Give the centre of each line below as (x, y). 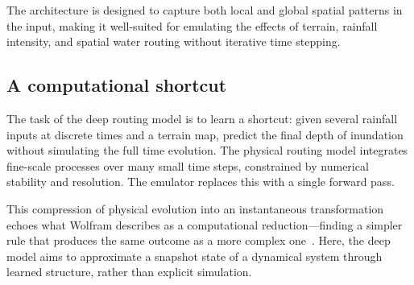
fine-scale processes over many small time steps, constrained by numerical (188, 165)
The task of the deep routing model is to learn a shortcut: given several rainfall (202, 118)
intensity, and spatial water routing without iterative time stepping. (174, 41)
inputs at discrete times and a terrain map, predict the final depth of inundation (205, 134)
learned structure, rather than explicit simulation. (129, 272)
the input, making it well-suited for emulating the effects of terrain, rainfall (192, 25)
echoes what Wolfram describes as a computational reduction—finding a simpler (205, 224)
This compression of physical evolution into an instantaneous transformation (195, 208)
